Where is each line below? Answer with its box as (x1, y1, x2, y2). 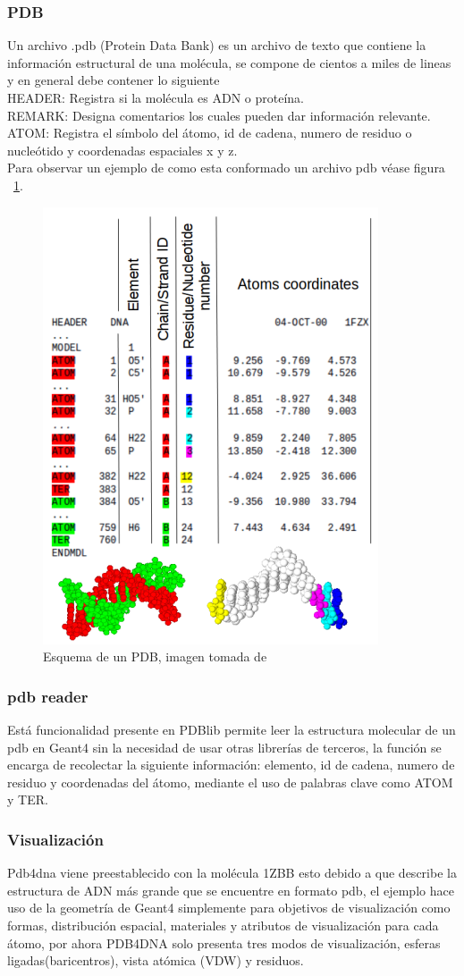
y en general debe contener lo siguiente (7, 71, 220, 89)
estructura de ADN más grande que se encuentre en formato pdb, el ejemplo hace (7, 880, 454, 899)
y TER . (7, 790, 48, 809)
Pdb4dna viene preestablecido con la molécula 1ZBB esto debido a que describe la (7, 863, 457, 882)
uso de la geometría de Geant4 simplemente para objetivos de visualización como (7, 898, 451, 917)
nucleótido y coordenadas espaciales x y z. (7, 140, 238, 159)
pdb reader (7, 685, 89, 707)
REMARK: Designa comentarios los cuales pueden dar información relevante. (7, 105, 431, 124)
